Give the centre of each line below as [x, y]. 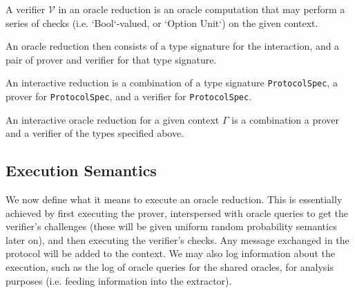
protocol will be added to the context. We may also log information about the [170, 253]
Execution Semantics [81, 170]
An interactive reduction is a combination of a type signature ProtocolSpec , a [172, 83]
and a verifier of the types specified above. [95, 133]
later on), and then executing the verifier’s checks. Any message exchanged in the [177, 239]
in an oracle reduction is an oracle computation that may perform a [202, 9]
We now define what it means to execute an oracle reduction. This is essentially [174, 199]
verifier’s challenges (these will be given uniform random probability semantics [171, 226]
